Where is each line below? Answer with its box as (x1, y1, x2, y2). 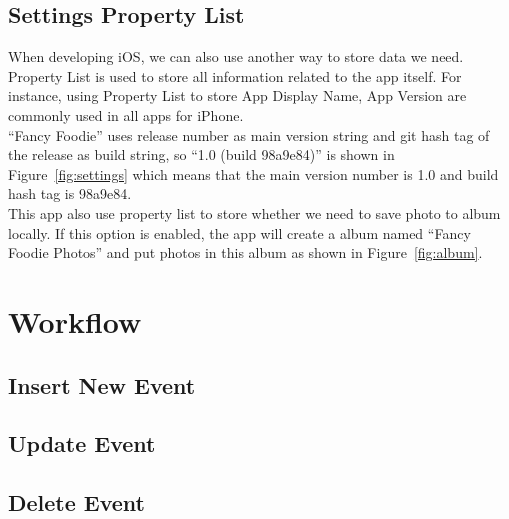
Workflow (8, 300, 142, 341)
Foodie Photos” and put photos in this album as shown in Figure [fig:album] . (8, 242, 483, 263)
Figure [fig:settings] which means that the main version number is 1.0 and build (8, 163, 499, 184)
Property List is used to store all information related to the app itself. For (8, 65, 462, 86)
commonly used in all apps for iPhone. (8, 104, 244, 125)
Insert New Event (8, 369, 196, 400)
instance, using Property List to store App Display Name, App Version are (8, 85, 467, 106)
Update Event (8, 428, 156, 459)
